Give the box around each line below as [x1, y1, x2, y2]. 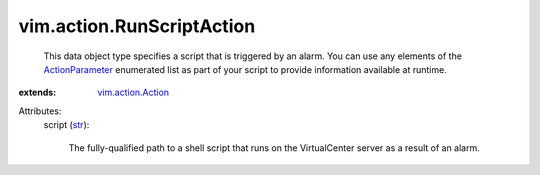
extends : [18, 86, 57, 99]
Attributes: [18, 105, 62, 117]
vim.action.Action [97, 86, 170, 99]
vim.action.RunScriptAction [18, 15, 256, 37]
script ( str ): [43, 119, 90, 131]
